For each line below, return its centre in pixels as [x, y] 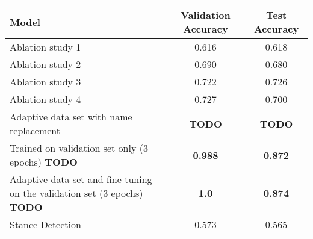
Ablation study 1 [45, 47]
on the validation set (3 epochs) [76, 193]
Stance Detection [45, 224]
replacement [35, 130]
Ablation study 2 [45, 64]
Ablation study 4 [45, 99]
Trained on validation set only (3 [79, 148]
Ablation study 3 [45, 82]
